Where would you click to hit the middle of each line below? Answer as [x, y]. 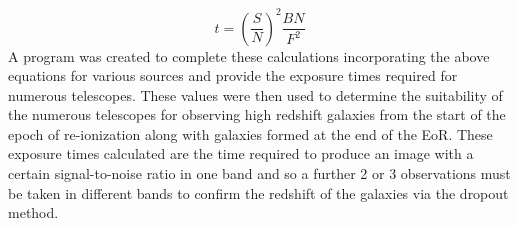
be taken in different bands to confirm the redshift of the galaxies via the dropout [258, 192]
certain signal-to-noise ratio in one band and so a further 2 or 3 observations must [259, 173]
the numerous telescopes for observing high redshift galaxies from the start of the [257, 114]
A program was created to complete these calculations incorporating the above [249, 55]
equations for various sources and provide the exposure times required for [233, 75]
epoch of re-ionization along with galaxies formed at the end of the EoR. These [250, 133]
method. [33, 212]
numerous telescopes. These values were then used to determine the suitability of [255, 94]
